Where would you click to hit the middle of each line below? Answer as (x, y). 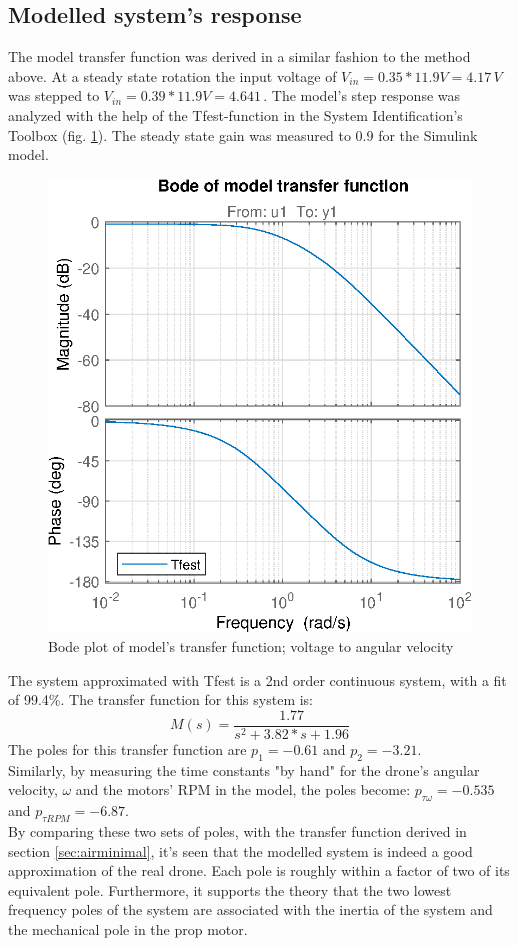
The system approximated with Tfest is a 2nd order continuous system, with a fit (257, 679)
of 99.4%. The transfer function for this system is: (161, 699)
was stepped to (54, 95)
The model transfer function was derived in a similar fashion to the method (239, 56)
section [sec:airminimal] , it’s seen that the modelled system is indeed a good (240, 850)
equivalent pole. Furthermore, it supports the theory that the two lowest (230, 889)
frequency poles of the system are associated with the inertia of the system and (250, 909)
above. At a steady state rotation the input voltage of (172, 75)
